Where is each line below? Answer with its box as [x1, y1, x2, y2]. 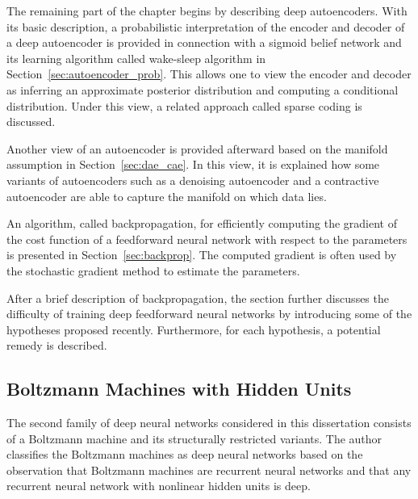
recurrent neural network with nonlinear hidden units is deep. [6, 477, 311, 494]
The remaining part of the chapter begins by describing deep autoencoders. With [6, 2, 408, 19]
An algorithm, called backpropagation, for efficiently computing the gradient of [6, 215, 397, 232]
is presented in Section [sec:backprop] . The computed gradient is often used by [6, 246, 397, 263]
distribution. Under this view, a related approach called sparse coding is [6, 97, 362, 114]
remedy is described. [6, 337, 107, 354]
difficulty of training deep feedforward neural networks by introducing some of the [6, 305, 412, 322]
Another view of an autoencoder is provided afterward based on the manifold [6, 140, 388, 157]
